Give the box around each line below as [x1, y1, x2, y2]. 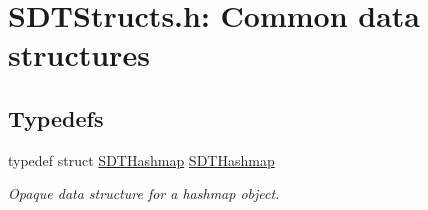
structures [8, 34, 150, 75]
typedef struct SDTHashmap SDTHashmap [8, 149, 275, 170]
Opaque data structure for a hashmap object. [8, 183, 280, 204]
